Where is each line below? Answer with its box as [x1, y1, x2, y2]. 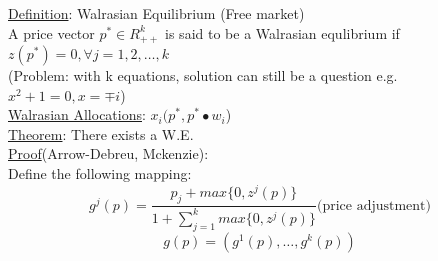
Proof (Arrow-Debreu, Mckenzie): [8, 143, 209, 164]
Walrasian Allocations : [8, 104, 146, 125]
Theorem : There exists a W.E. [8, 123, 194, 144]
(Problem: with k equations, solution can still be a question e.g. [8, 65, 398, 86]
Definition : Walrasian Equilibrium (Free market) [8, 3, 305, 23]
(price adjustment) [316, 198, 432, 213]
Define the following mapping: [8, 163, 192, 184]
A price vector [8, 22, 95, 43]
